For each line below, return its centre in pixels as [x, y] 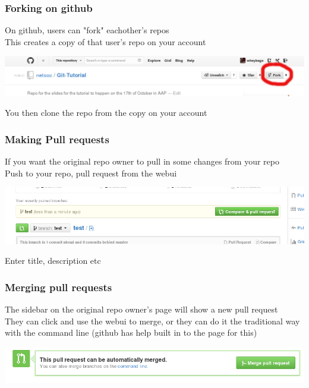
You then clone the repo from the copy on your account [106, 113]
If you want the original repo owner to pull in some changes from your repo [142, 161]
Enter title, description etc [53, 261]
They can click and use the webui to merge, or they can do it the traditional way [152, 321]
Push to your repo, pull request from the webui [91, 173]
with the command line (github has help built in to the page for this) [131, 332]
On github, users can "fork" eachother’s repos [87, 30]
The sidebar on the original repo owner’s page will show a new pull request [141, 309]
